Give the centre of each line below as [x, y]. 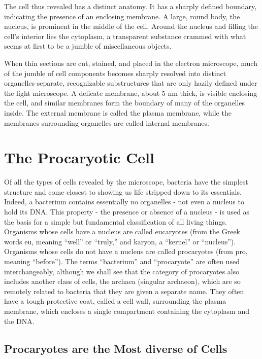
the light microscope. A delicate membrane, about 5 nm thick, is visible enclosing [131, 93]
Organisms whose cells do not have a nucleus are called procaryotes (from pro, [126, 251]
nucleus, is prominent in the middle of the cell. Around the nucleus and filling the [131, 26]
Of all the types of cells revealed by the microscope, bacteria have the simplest [126, 182]
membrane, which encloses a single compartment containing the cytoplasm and [127, 311]
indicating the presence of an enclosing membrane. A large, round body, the [122, 16]
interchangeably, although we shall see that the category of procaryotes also [122, 271]
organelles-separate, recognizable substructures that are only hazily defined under [131, 83]
